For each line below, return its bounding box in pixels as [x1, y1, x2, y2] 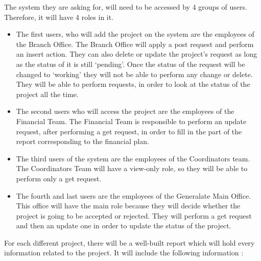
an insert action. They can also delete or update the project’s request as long [16, 49, 257, 59]
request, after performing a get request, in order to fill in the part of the [16, 126, 242, 136]
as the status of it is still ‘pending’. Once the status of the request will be [16, 58, 245, 69]
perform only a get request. [16, 173, 102, 183]
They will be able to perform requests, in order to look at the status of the [16, 79, 250, 89]
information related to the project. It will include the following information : [4, 247, 244, 258]
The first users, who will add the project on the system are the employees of [16, 29, 254, 39]
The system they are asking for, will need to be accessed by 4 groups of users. [4, 2, 247, 12]
